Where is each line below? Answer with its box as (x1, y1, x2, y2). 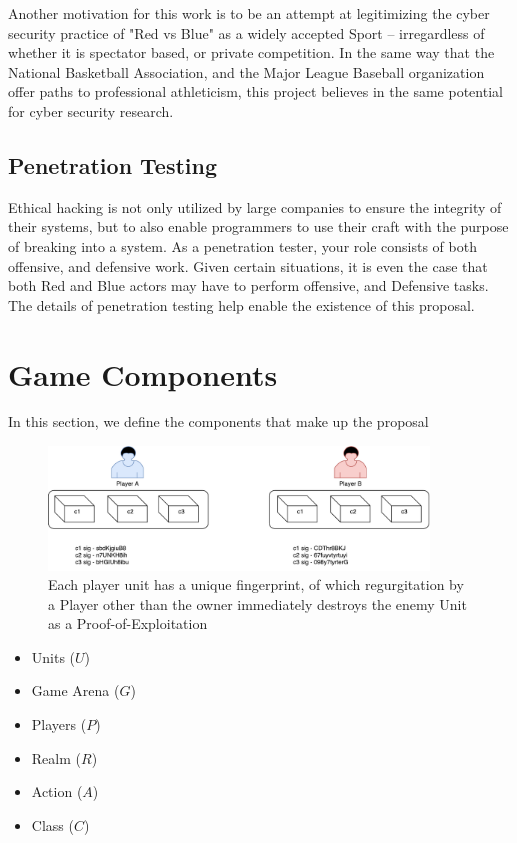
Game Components (8, 353, 278, 394)
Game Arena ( (31, 680, 120, 701)
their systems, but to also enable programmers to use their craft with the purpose (8, 216, 509, 237)
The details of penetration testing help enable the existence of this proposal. (8, 294, 475, 315)
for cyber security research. (8, 100, 174, 121)
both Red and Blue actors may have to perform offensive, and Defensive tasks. (8, 275, 489, 296)
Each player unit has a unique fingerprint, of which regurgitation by (48, 574, 464, 595)
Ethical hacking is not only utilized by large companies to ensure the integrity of (8, 196, 502, 217)
